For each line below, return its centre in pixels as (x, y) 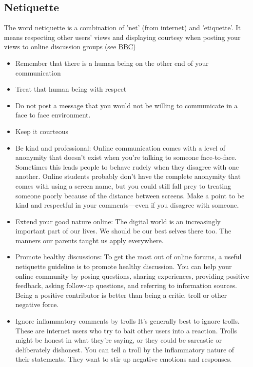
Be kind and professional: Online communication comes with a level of (120, 147)
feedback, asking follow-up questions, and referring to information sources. (126, 285)
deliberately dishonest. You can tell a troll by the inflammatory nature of (125, 349)
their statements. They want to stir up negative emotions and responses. (124, 359)
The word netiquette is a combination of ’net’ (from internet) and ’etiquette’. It (122, 28)
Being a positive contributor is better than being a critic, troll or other (121, 295)
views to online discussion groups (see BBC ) (70, 47)
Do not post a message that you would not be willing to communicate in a (126, 105)
